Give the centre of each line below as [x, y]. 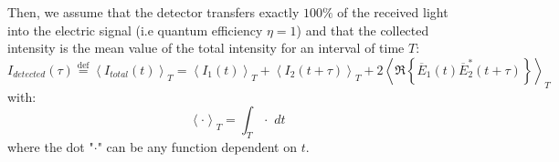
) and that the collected [363, 30]
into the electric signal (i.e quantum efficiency [135, 30]
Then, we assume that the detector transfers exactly [153, 12]
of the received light [393, 12]
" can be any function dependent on [197, 146]
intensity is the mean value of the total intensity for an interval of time [206, 48]
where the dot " [51, 146]
